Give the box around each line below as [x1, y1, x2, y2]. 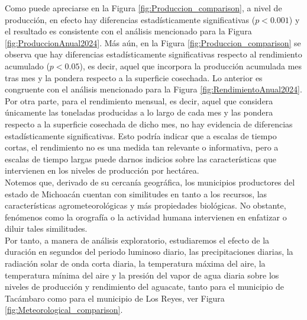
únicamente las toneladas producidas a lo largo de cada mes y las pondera [5, 106, 273, 119]
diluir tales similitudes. [5, 222, 88, 235]
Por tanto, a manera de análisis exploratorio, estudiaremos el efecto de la [5, 233, 270, 246]
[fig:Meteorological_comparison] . [5, 303, 123, 316]
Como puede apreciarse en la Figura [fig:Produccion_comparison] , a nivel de [5, 2, 282, 14]
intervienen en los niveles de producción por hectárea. [5, 164, 199, 177]
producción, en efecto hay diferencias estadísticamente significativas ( [5, 13, 256, 25]
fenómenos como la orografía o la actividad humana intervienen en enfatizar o [5, 210, 287, 223]
